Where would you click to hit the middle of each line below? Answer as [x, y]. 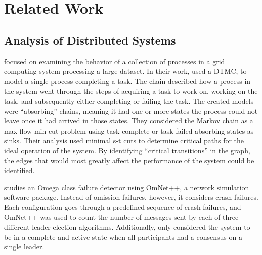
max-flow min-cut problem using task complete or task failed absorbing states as [129, 130]
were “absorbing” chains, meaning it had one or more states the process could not [131, 111]
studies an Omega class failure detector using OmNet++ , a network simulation [127, 187]
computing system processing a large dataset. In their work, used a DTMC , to [125, 71]
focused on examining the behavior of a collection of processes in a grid [115, 61]
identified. [19, 170]
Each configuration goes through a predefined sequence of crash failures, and [123, 207]
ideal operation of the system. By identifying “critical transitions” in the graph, [127, 150]
